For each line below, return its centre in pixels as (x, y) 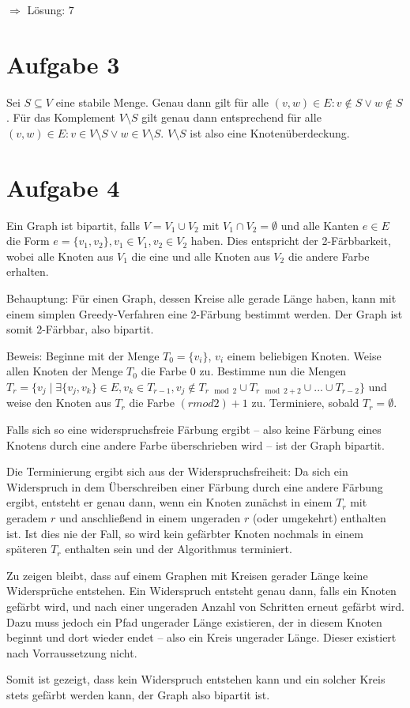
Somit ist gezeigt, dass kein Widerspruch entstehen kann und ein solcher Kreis (196, 679)
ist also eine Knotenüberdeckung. (270, 132)
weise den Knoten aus (59, 403)
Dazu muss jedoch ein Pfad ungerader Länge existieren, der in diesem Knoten (194, 621)
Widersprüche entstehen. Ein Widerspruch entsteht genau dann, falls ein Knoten (201, 591)
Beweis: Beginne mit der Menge (83, 355)
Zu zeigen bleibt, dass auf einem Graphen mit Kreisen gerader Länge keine (187, 575)
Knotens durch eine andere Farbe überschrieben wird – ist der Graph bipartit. (196, 444)
